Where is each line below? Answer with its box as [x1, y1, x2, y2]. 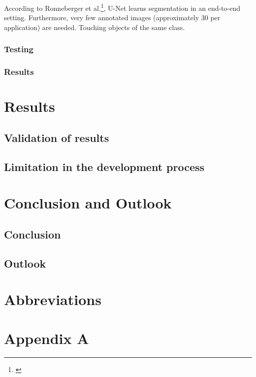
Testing [4, 43, 33, 55]
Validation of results [4, 130, 109, 145]
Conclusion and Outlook [4, 193, 172, 213]
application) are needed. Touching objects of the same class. [4, 22, 185, 32]
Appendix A [4, 328, 89, 348]
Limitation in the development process [4, 159, 205, 174]
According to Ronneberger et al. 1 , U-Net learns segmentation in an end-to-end [4, 1, 240, 13]
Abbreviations [4, 289, 101, 309]
